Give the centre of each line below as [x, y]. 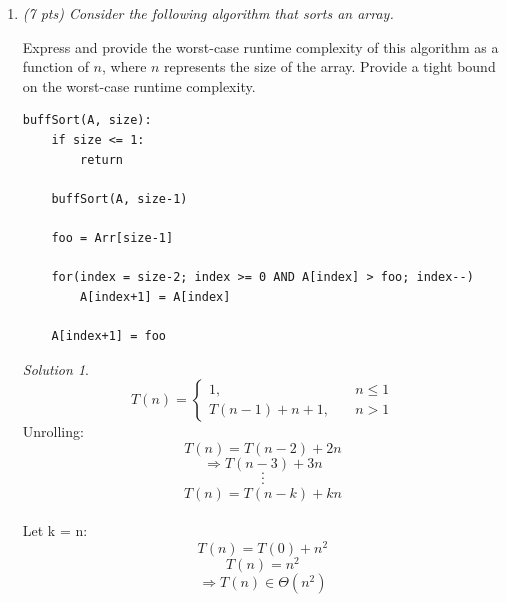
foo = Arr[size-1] [112, 237]
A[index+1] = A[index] [155, 296]
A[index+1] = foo [108, 335]
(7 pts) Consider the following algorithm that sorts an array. [208, 13]
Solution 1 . [55, 368]
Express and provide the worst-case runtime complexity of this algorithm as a [260, 46]
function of [55, 66]
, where [124, 66]
